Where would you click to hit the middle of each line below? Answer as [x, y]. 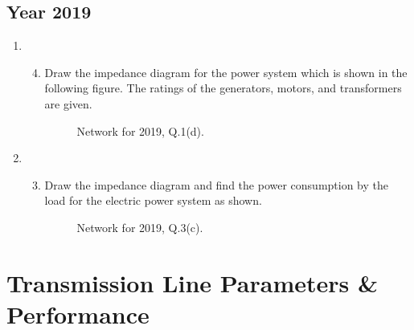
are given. [68, 103]
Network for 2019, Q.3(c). [140, 227]
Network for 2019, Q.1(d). [140, 130]
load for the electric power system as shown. [153, 200]
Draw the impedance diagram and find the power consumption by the [216, 184]
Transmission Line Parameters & [193, 282]
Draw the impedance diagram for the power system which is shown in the [226, 72]
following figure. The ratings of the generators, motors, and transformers [223, 88]
